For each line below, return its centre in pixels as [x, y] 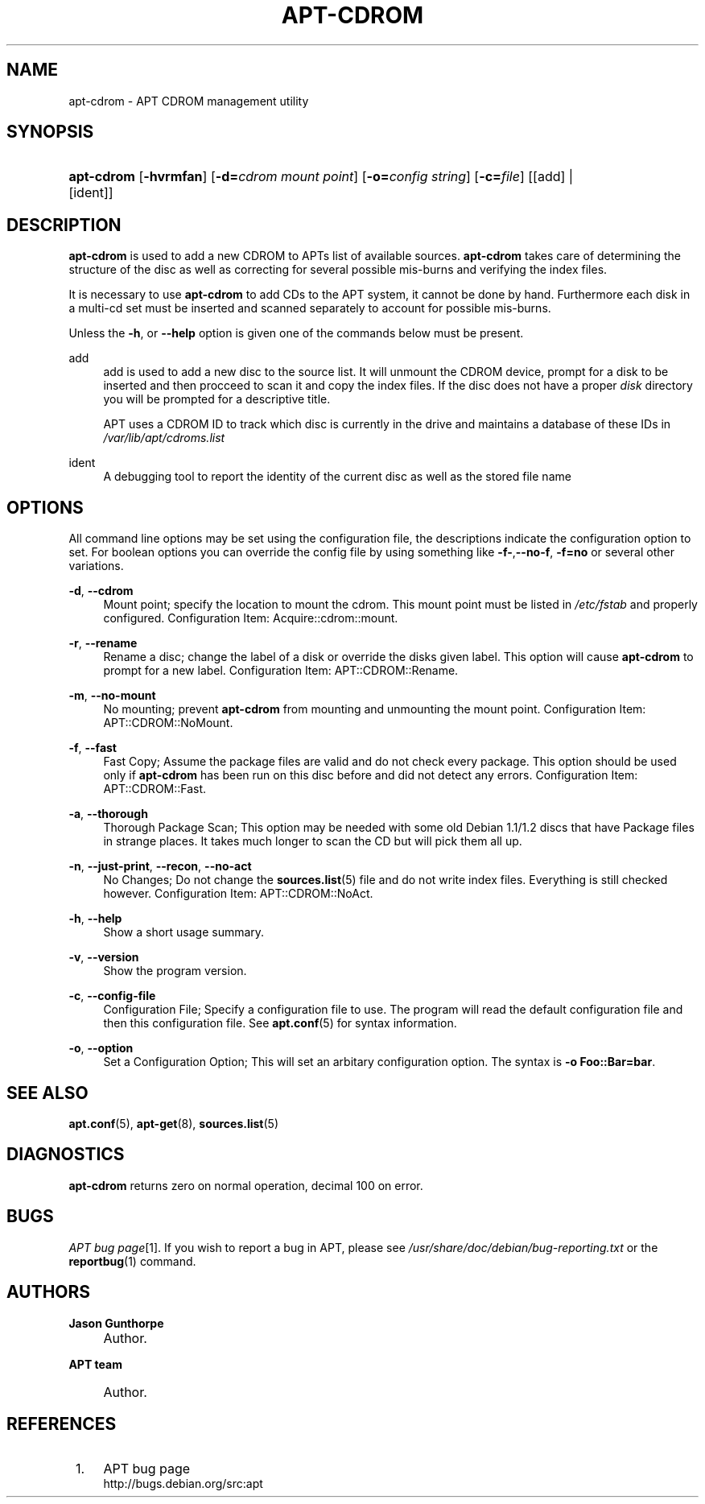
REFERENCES [62, 1423]
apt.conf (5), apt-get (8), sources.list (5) [174, 1123]
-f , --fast [93, 748]
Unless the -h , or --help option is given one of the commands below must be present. [296, 333]
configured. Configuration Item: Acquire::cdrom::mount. [251, 618]
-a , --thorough [108, 814]
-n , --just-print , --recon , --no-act [160, 866]
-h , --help [95, 919]
